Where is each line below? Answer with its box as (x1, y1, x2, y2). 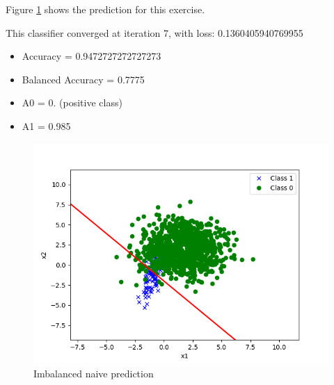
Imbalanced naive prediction (33, 366, 154, 381)
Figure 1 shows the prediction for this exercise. (6, 2, 205, 16)
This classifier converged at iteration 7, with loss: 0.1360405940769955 (6, 25, 303, 40)
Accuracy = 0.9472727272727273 (22, 49, 161, 63)
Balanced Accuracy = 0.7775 (22, 72, 145, 86)
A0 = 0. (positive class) (22, 95, 122, 110)
